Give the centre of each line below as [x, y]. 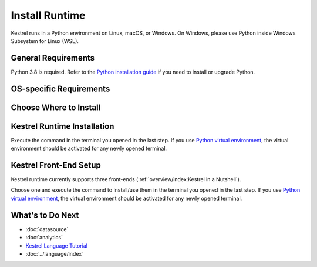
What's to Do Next [45, 215]
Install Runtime [48, 15]
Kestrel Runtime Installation [63, 126]
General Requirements [53, 58]
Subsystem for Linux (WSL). [45, 41]
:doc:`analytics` [44, 238]
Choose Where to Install [56, 107]
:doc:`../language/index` [54, 253]
